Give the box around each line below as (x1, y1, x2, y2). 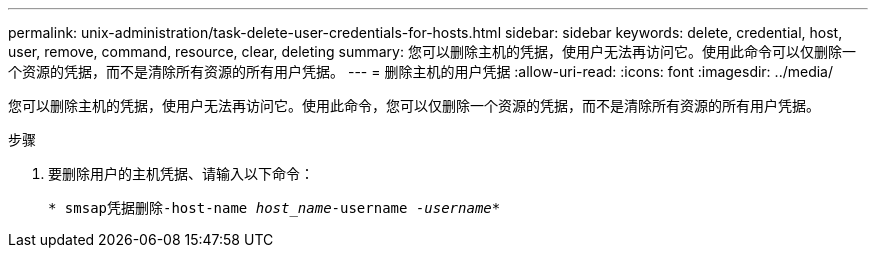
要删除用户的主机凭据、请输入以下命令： (48, 165, 314, 182)
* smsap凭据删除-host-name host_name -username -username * (48, 200, 501, 216)
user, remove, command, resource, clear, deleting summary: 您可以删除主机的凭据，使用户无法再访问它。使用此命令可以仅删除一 (8, 43, 856, 60)
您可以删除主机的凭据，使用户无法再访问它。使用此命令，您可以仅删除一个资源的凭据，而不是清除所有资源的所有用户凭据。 (8, 97, 820, 114)
